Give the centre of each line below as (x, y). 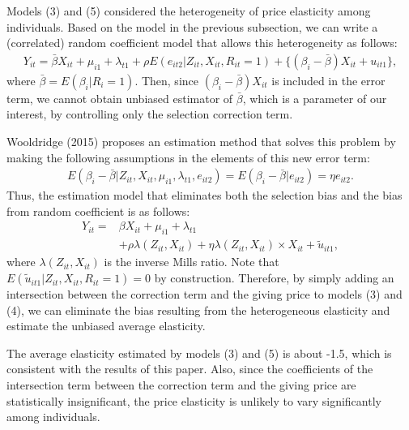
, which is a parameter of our (315, 98)
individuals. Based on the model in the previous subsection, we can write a (192, 26)
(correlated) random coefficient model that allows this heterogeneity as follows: (202, 43)
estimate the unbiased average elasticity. (106, 326)
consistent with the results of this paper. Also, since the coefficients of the (190, 369)
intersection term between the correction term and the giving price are (181, 385)
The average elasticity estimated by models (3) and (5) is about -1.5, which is (199, 353)
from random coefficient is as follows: (98, 211)
